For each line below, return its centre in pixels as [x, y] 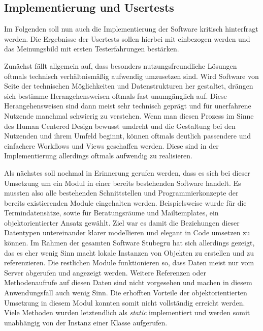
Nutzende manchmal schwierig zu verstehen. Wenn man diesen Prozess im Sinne [129, 115]
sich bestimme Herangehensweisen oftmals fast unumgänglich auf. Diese [116, 95]
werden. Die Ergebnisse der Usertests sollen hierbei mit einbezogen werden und [127, 38]
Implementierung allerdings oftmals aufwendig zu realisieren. [98, 156]
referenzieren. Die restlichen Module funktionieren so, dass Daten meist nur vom [129, 263]
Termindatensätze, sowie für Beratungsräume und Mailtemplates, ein [111, 213]
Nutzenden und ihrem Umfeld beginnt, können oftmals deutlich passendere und [128, 136]
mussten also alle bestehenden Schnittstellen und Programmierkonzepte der [121, 193]
